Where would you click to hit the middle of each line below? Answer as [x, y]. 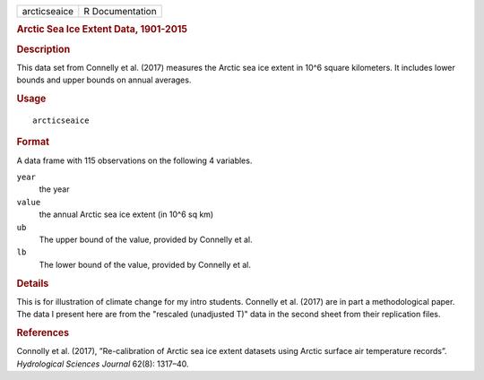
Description [43, 49]
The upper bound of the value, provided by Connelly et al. [146, 239]
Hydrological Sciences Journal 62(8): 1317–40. [103, 364]
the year [54, 189]
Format [33, 142]
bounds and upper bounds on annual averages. [104, 80]
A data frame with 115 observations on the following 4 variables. [134, 160]
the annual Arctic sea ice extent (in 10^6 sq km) [126, 214]
